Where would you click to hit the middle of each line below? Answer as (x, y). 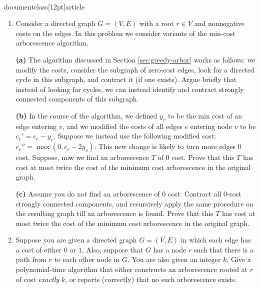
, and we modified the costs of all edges (122, 126)
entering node (211, 126)
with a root (156, 23)
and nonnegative (219, 23)
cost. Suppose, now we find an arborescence (82, 157)
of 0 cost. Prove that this (196, 157)
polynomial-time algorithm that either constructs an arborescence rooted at (132, 269)
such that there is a (223, 249)
